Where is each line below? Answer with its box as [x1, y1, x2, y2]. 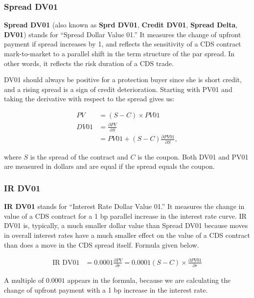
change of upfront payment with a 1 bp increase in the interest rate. [4, 284, 208, 295]
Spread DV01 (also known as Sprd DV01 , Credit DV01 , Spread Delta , [4, 20, 238, 30]
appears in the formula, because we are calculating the [67, 275, 231, 285]
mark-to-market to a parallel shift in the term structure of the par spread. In [4, 48, 235, 58]
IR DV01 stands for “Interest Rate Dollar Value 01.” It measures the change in [4, 201, 245, 211]
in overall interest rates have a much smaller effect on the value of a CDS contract [4, 229, 250, 240]
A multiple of [4, 275, 44, 285]
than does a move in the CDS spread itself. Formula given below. [4, 239, 199, 250]
